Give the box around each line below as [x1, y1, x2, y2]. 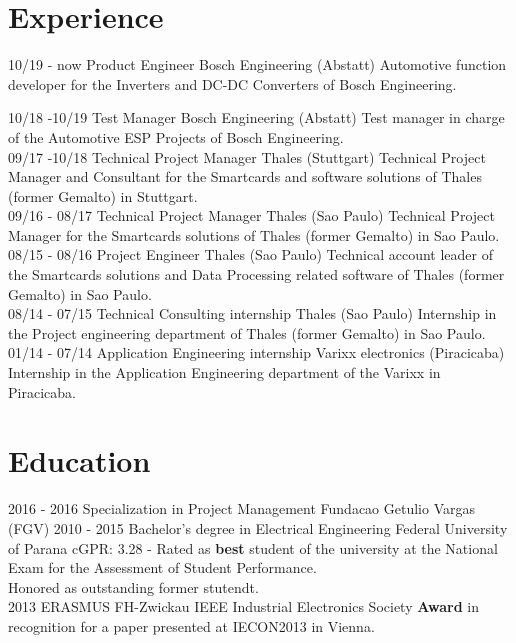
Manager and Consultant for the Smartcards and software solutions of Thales [8, 166, 482, 187]
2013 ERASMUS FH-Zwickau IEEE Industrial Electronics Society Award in [8, 596, 479, 617]
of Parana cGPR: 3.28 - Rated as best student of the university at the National [8, 537, 498, 558]
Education [8, 440, 151, 481]
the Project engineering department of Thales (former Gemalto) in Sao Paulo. [8, 322, 486, 343]
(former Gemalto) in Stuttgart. [8, 185, 198, 206]
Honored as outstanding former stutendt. [8, 576, 259, 597]
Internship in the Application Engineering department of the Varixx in [8, 362, 441, 383]
